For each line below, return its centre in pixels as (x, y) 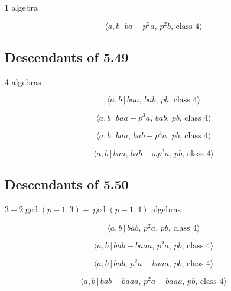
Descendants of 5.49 (67, 57)
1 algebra (22, 7)
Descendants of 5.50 (67, 184)
